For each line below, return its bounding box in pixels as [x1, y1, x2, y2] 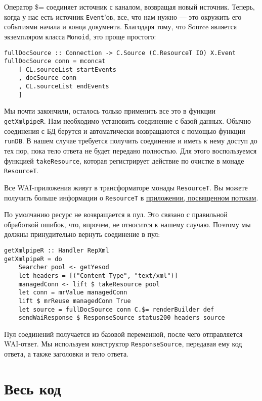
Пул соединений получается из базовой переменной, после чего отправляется [4, 328, 243, 339]
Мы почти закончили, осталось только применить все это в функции [4, 106, 215, 116]
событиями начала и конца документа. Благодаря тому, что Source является [4, 21, 237, 32]
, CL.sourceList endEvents [18, 83, 109, 90]
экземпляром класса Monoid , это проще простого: [4, 31, 156, 41]
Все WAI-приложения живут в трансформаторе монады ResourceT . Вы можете [4, 182, 248, 192]
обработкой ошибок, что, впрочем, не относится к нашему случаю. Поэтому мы [4, 219, 251, 229]
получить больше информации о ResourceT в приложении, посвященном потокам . [4, 192, 258, 203]
